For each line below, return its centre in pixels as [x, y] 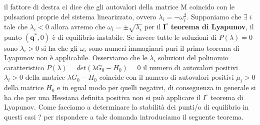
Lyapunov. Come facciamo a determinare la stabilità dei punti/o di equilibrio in [126, 107]
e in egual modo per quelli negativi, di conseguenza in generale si [156, 87]
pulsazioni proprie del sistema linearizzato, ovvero [80, 16]
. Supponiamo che [214, 16]
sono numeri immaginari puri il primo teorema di [164, 48]
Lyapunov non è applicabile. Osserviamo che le [76, 58]
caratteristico [24, 67]
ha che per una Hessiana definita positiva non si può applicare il [102, 97]
